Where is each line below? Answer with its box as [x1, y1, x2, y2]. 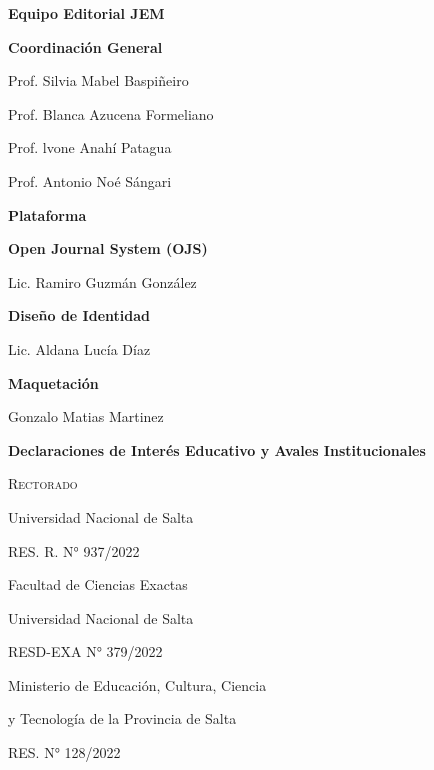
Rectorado [8, 473, 78, 494]
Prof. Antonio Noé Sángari [8, 170, 172, 191]
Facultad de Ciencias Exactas [8, 574, 188, 595]
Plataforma [8, 204, 87, 225]
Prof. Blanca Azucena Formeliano [8, 103, 214, 124]
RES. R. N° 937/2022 [8, 540, 140, 561]
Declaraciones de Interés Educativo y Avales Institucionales [8, 439, 426, 460]
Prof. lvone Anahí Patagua [8, 137, 172, 158]
